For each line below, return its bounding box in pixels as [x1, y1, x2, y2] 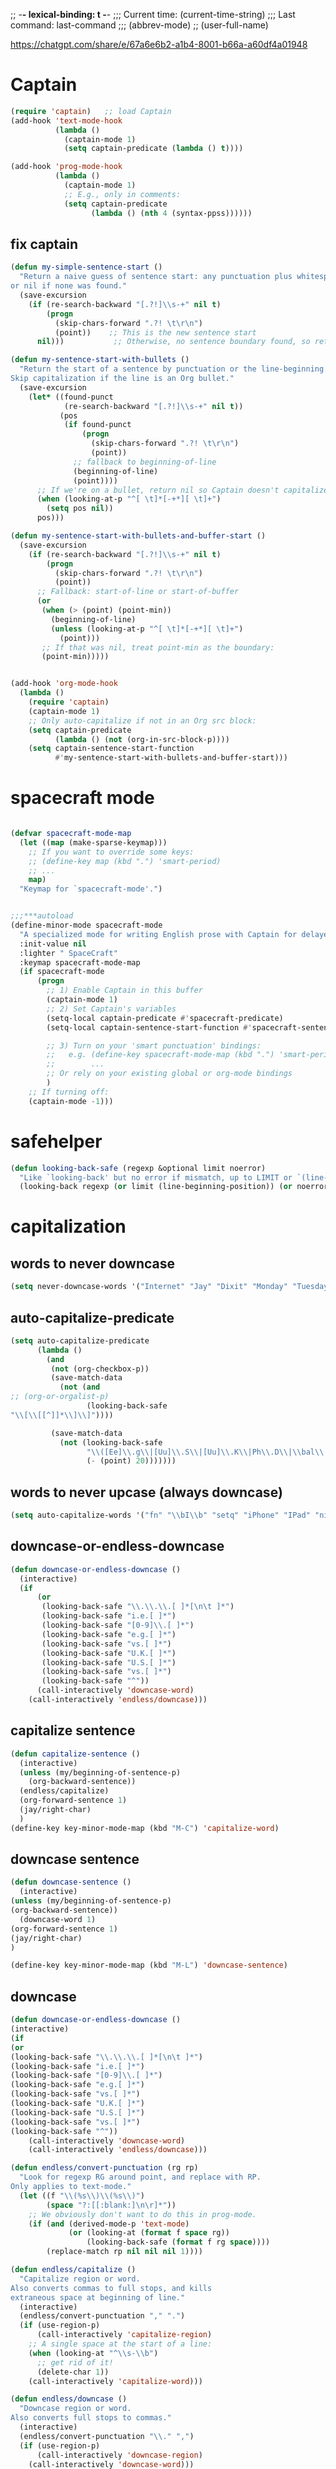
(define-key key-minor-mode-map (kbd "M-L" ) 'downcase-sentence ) [10, 1960, 288, 1971]
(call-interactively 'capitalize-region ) [36, 2330, 213, 2340]
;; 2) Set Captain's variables [46, 1004, 177, 1014]
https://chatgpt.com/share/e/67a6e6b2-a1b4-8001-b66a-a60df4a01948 [10, 39, 308, 50]
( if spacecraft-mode [19, 967, 105, 977]
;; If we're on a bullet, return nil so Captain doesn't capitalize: [36, 485, 333, 495]
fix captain [10, 235, 79, 253]
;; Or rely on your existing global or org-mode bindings [46, 1069, 293, 1079]
